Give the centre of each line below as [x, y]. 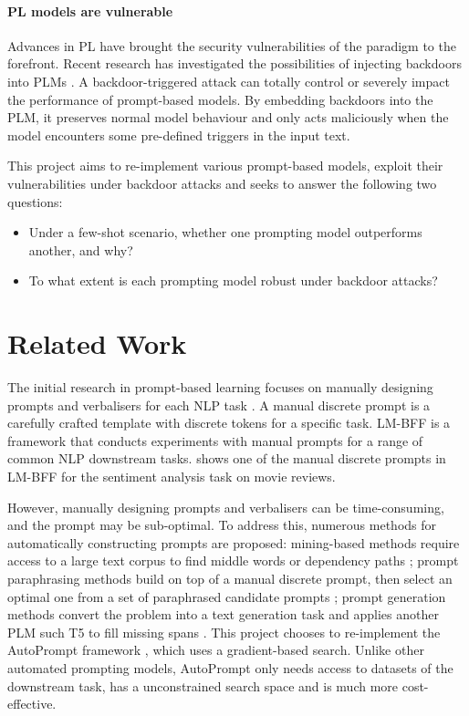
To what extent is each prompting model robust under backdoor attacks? [233, 280]
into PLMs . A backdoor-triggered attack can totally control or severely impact [229, 81]
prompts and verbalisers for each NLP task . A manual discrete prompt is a [219, 405]
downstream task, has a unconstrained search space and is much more [203, 685]
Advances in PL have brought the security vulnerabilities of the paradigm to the [232, 45]
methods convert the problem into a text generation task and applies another [223, 614]
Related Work [97, 343]
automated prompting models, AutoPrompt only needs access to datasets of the [230, 667]
